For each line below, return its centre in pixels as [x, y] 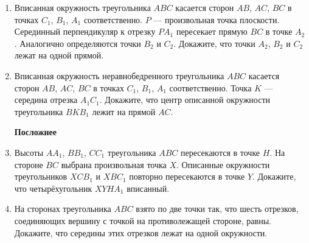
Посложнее [36, 132]
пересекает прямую [212, 31]
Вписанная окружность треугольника [82, 7]
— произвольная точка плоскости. [217, 19]
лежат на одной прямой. [59, 55]
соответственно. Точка [210, 87]
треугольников [41, 176]
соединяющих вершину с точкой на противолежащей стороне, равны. [143, 220]
